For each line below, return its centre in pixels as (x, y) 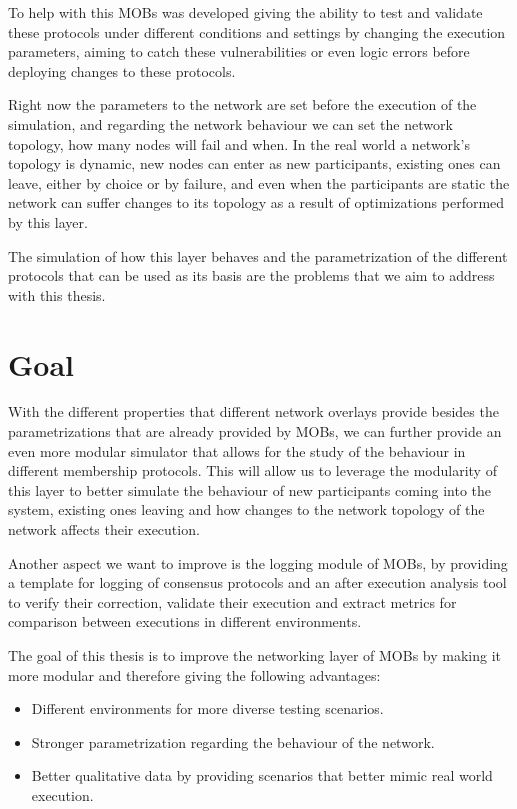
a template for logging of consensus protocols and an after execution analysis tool (257, 582)
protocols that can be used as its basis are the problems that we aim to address (251, 275)
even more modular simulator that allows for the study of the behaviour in (237, 450)
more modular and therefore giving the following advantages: (194, 674)
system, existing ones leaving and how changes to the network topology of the (246, 509)
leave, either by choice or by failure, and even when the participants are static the (259, 182)
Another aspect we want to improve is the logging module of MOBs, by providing (258, 562)
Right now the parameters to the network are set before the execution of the (242, 104)
